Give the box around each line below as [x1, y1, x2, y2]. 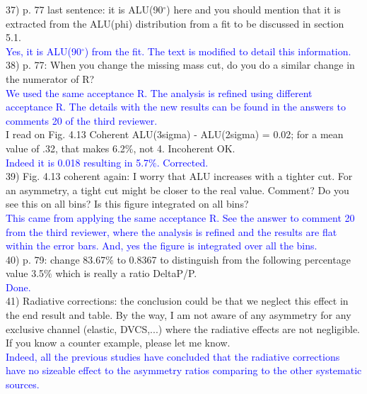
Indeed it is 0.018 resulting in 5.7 [6, 154, 149, 169]
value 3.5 [6, 266, 45, 281]
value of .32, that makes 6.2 [6, 140, 125, 155]
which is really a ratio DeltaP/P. [55, 266, 197, 281]
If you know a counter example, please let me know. [6, 335, 231, 350]
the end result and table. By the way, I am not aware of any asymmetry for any [6, 308, 351, 322]
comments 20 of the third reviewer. [6, 113, 158, 128]
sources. [6, 377, 40, 392]
